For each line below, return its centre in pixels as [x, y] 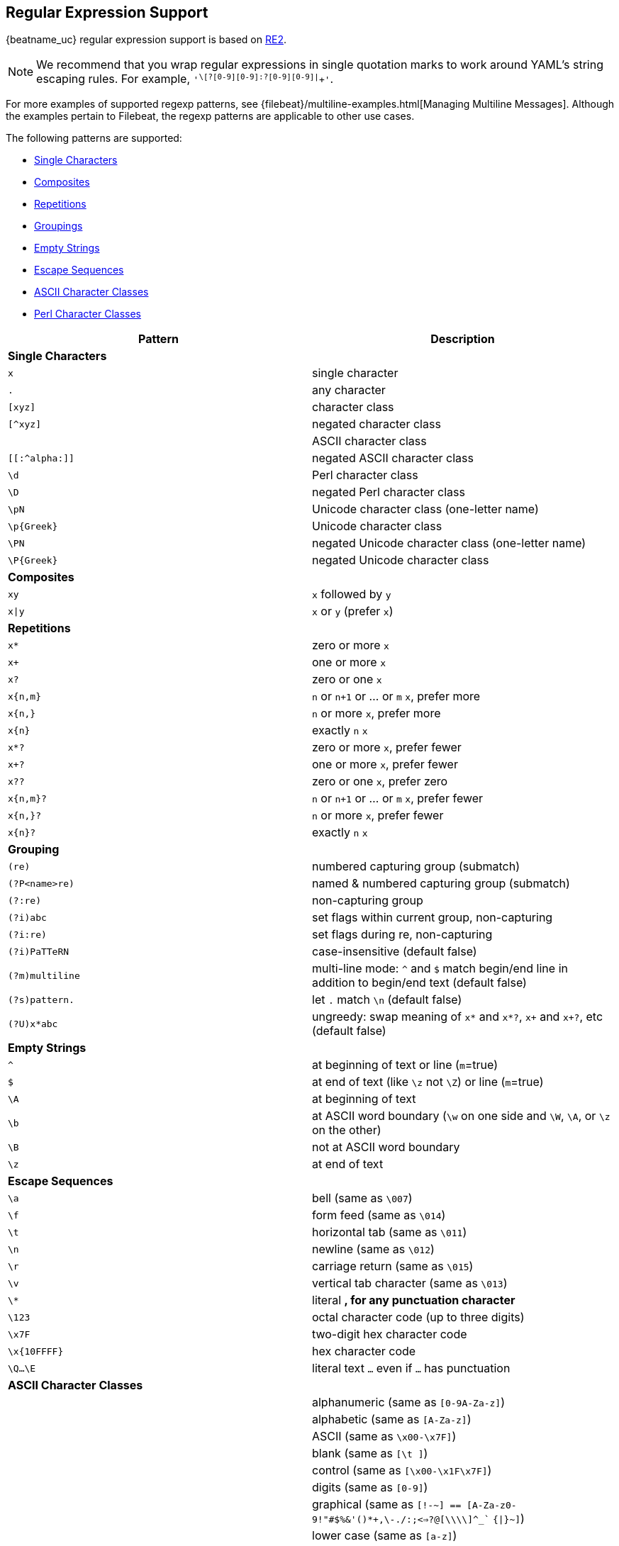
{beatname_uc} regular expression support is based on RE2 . [146, 40]
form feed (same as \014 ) [379, 1215]
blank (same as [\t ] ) [370, 1453]
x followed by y [352, 594]
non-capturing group [368, 901]
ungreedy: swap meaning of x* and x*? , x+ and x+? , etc [458, 1017]
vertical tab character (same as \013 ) [410, 1283]
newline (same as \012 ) [373, 1249]
